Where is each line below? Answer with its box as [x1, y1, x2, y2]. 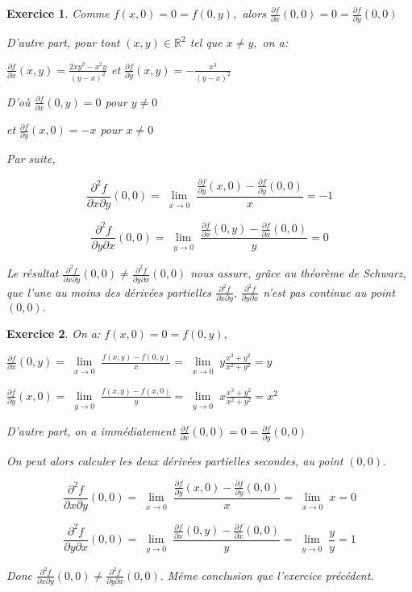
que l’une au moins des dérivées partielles [6, 283, 212, 300]
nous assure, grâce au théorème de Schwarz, [190, 265, 406, 281]
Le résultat [6, 265, 59, 281]
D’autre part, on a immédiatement [6, 423, 176, 440]
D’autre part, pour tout [6, 34, 120, 51]
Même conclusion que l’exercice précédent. [167, 566, 374, 583]
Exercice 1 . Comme [6, 5, 110, 21]
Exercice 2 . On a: [6, 325, 101, 342]
